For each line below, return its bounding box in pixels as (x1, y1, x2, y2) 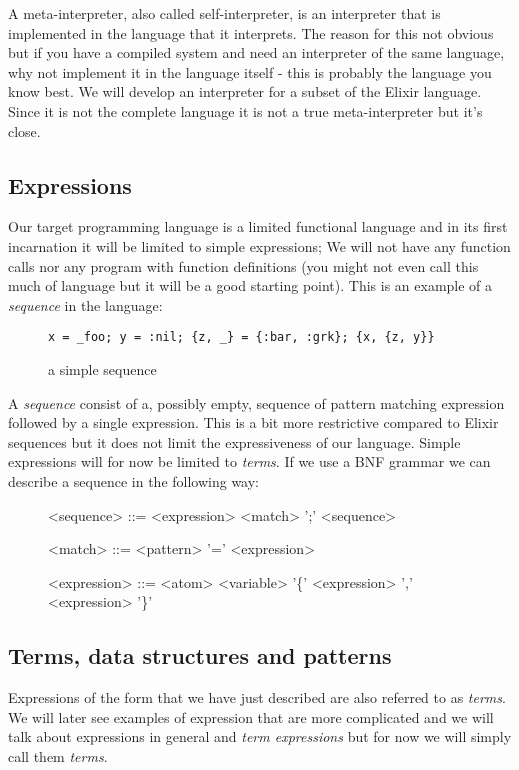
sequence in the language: (8, 294, 163, 315)
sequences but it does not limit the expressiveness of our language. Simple (8, 431, 461, 452)
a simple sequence (48, 358, 157, 379)
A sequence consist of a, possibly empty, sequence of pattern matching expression (8, 392, 505, 413)
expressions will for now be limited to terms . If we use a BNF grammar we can (8, 451, 491, 472)
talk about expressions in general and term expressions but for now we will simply (8, 726, 512, 747)
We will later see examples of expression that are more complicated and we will (8, 706, 494, 727)
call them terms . (8, 745, 108, 766)
